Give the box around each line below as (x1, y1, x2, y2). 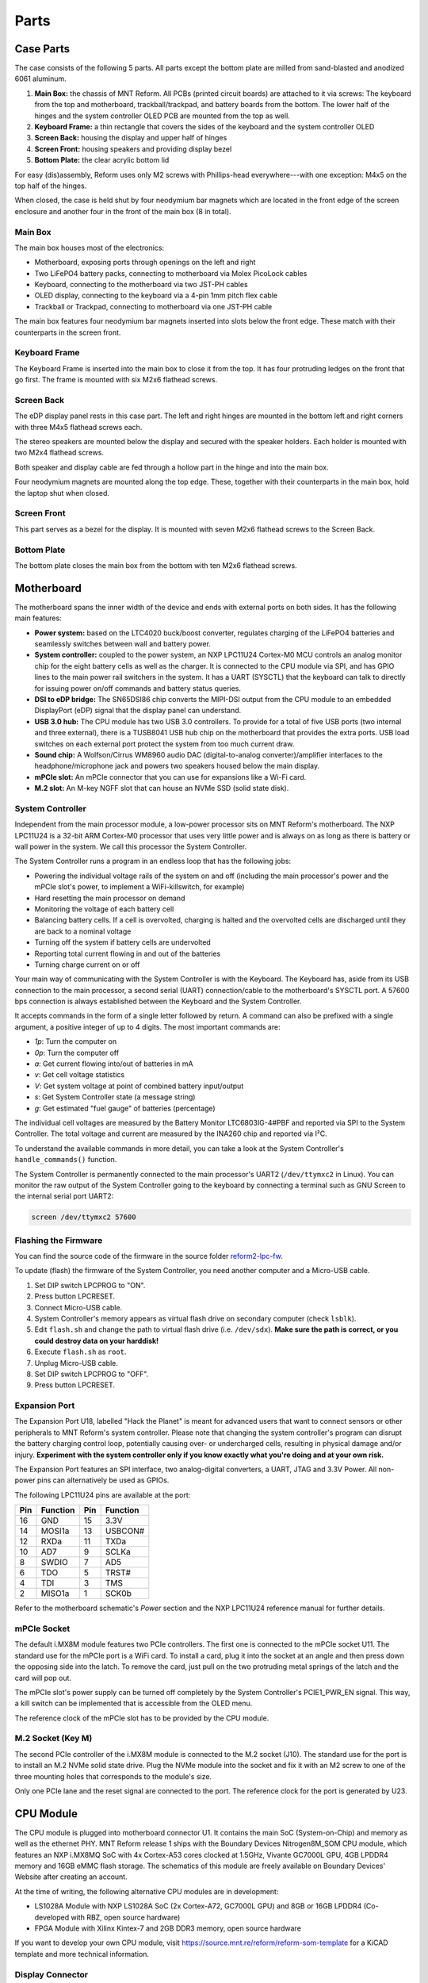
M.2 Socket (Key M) (14, 1733, 93, 1744)
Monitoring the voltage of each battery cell (34, 904, 174, 914)
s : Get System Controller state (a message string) (34, 1092, 196, 1102)
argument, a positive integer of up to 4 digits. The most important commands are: (14, 1022, 281, 1031)
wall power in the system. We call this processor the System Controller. (14, 842, 247, 851)
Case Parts (14, 42, 71, 56)
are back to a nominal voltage (34, 926, 132, 936)
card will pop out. (14, 1673, 71, 1682)
